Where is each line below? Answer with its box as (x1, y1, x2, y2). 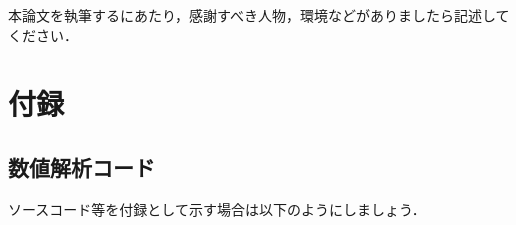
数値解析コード (8, 151, 155, 182)
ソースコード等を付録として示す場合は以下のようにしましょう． (8, 198, 426, 219)
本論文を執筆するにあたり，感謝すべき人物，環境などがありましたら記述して (8, 5, 510, 25)
